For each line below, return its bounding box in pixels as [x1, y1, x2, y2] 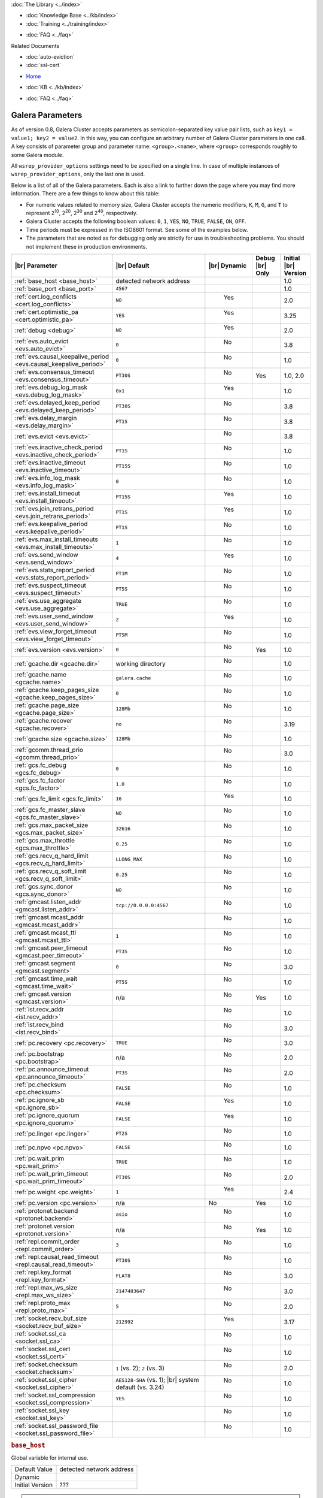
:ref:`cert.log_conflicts [14, 292, 77, 301]
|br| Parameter [14, 261, 58, 270]
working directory [115, 659, 166, 668]
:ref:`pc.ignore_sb [14, 1095, 65, 1104]
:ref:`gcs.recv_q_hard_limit [14, 851, 89, 860]
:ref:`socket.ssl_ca [14, 1329, 66, 1337]
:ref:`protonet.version [14, 1222, 75, 1230]
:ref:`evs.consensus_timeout [14, 367, 95, 376]
